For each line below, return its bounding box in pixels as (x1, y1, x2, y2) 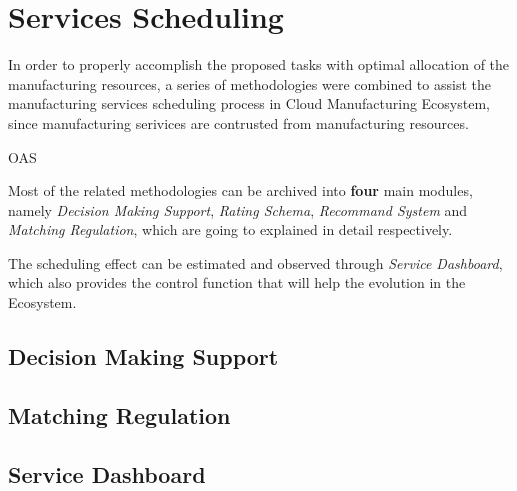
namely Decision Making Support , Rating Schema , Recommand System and (8, 199, 468, 220)
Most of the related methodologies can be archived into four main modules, (8, 180, 473, 201)
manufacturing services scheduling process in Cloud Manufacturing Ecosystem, (8, 93, 490, 114)
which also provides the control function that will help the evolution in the (8, 272, 466, 293)
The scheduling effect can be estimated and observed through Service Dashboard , (8, 252, 503, 273)
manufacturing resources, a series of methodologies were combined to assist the (8, 73, 491, 94)
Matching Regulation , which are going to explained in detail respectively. (8, 219, 453, 240)
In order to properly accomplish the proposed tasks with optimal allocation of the (8, 54, 510, 75)
